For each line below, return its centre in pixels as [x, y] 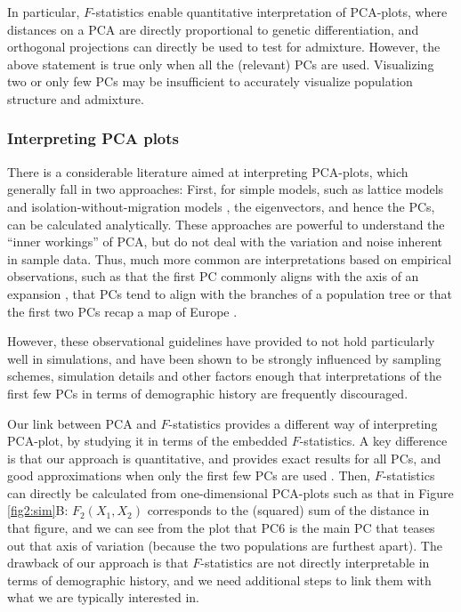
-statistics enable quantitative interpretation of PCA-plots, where [270, 12]
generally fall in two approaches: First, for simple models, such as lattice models [226, 189]
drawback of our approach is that [98, 563]
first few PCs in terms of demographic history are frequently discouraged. [208, 393]
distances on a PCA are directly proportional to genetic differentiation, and [213, 29]
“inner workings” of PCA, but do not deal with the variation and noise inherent [225, 242]
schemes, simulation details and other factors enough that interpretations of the [224, 376]
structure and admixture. [76, 98]
